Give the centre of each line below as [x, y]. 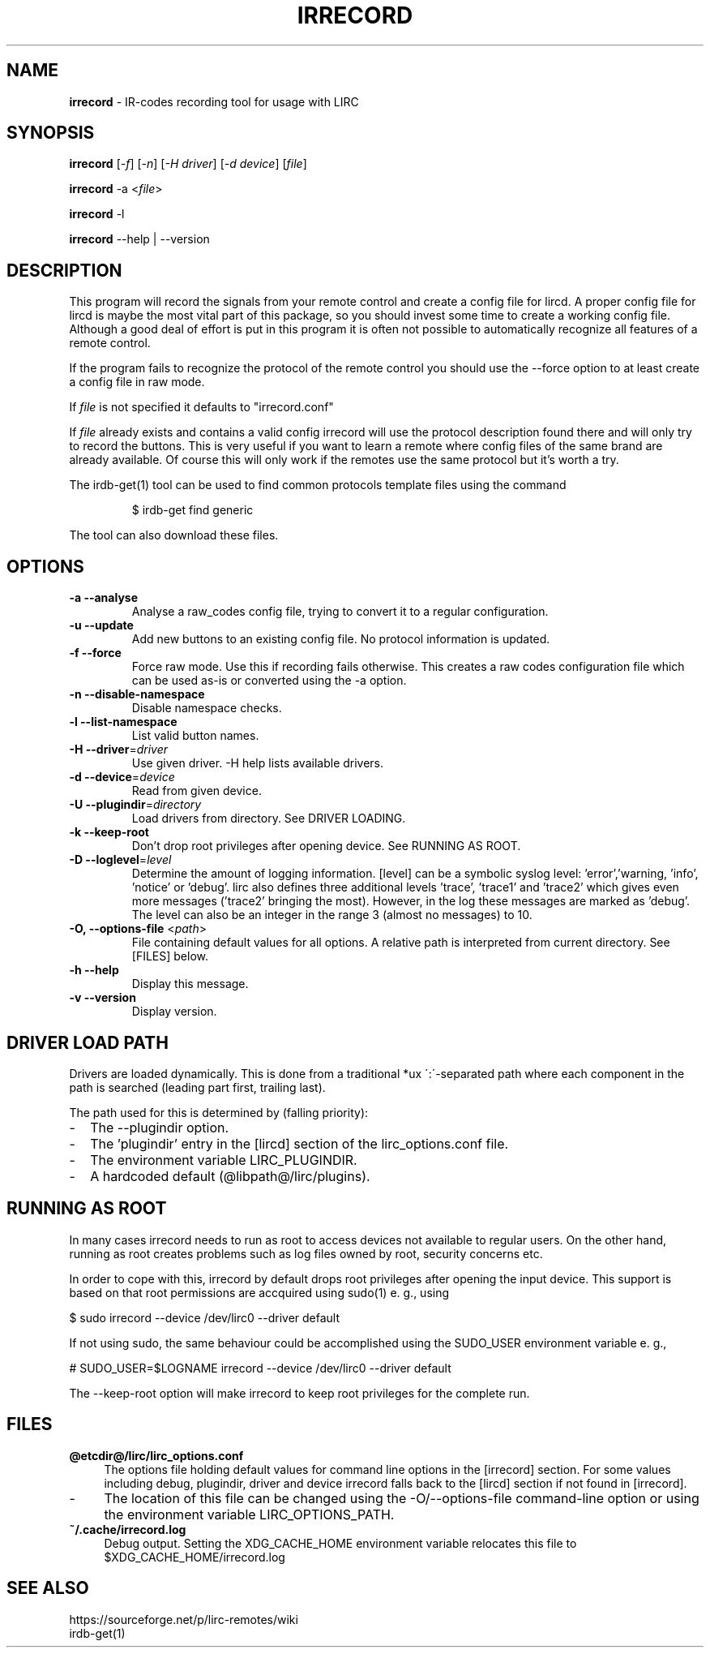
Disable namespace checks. [207, 708]
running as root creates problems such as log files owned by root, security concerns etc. [306, 1253]
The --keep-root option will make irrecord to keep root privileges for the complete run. [299, 1393]
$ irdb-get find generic [192, 510]
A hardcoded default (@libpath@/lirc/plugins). [230, 1176]
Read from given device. [197, 791]
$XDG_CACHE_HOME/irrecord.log [195, 1557]
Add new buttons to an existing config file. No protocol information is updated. [341, 639]
